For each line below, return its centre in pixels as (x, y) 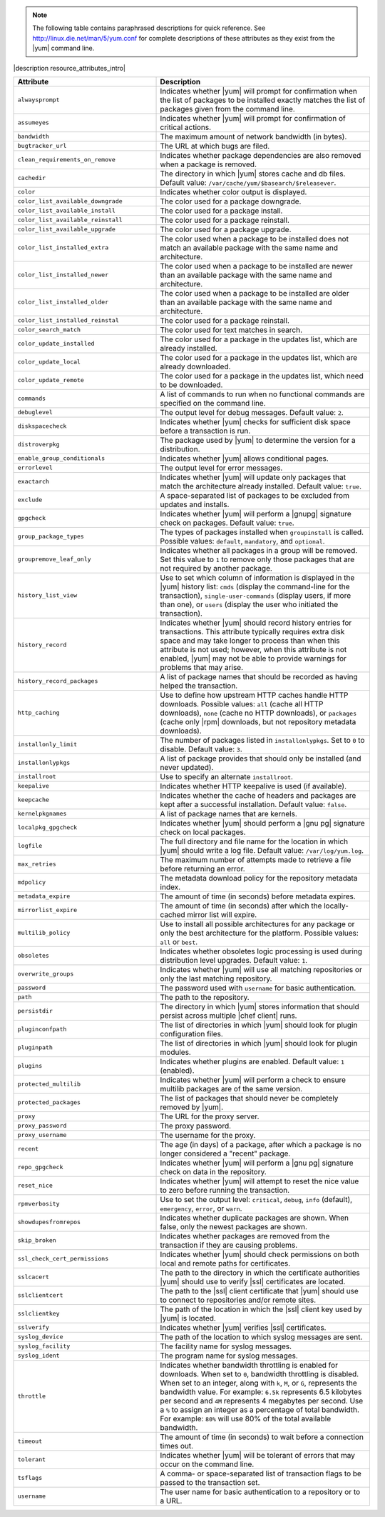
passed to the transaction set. (210, 1482)
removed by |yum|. (192, 1107)
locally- (336, 906)
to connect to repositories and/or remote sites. (238, 1300)
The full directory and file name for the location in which (254, 841)
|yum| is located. (188, 1318)
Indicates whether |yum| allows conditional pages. (245, 459)
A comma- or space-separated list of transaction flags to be (261, 1473)
